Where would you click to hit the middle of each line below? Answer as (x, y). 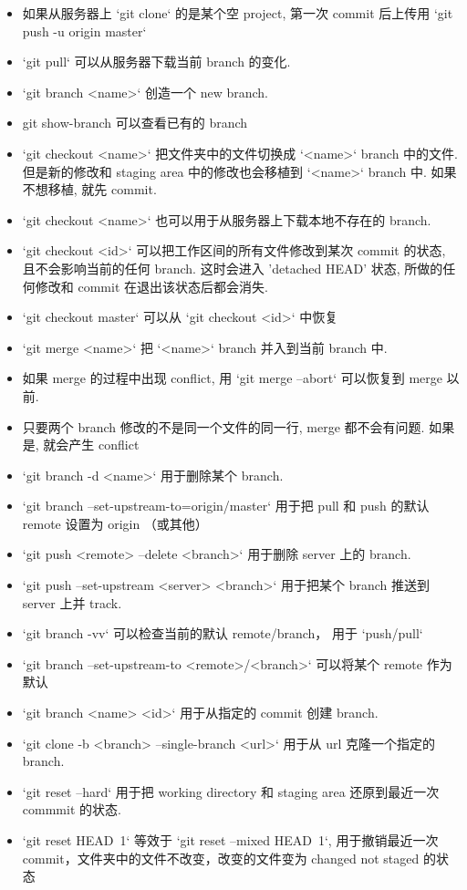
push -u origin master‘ (84, 31)
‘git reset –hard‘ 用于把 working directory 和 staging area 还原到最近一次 (231, 791)
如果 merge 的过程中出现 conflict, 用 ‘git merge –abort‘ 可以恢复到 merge (232, 378)
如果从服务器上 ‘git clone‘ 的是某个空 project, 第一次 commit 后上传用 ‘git (238, 13)
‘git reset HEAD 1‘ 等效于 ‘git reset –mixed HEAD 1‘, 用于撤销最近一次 (230, 840)
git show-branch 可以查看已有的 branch (135, 123)
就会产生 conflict (91, 445)
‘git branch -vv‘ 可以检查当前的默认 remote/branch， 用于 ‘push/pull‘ (223, 633)
